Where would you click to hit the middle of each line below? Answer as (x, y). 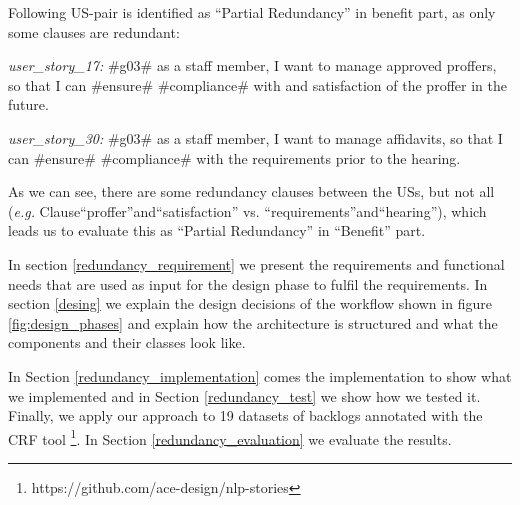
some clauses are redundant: (94, 31)
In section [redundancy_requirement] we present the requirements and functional (256, 263)
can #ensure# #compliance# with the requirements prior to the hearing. (234, 157)
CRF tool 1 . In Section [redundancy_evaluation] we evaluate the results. (230, 437)
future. (28, 104)
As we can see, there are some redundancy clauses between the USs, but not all (251, 191)
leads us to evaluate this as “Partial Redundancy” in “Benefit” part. (217, 230)
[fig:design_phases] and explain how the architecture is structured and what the (253, 322)
